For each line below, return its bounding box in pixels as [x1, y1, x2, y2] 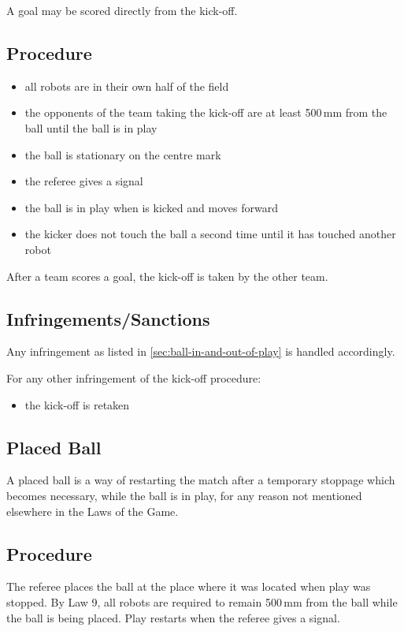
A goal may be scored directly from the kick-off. [6, 2, 238, 18]
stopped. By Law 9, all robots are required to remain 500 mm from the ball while [6, 593, 398, 610]
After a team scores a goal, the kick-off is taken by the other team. [6, 267, 328, 284]
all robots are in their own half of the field [24, 77, 229, 94]
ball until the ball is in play [24, 119, 158, 136]
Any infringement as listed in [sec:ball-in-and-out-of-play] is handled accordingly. [6, 343, 395, 360]
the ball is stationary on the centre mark [24, 146, 221, 162]
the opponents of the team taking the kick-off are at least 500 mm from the [24, 104, 387, 121]
